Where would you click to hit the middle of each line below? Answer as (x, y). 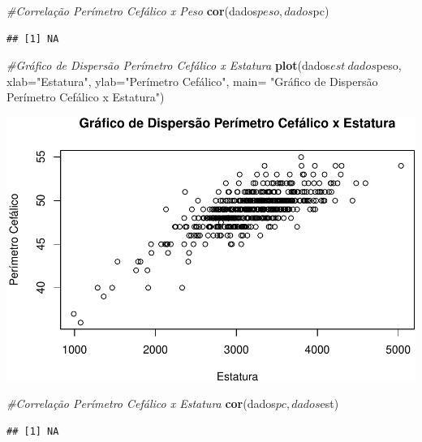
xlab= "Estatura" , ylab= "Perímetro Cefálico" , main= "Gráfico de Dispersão (192, 81)
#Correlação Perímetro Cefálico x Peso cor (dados (132, 11)
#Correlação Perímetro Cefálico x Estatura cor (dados (141, 403)
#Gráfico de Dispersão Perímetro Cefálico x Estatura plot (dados (169, 65)
